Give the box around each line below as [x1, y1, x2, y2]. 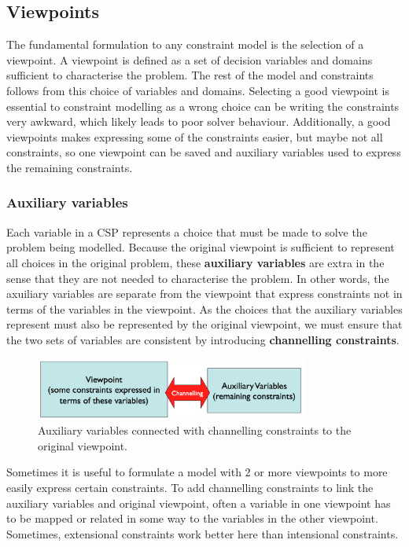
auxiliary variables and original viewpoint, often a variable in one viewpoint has [6, 494, 391, 511]
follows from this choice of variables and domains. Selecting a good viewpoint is [6, 82, 389, 98]
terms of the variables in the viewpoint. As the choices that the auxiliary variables [6, 300, 403, 317]
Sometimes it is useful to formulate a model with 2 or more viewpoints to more [6, 464, 388, 480]
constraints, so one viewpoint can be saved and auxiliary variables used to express [6, 144, 401, 160]
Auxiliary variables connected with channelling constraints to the [38, 422, 352, 439]
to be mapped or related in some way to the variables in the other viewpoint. [6, 510, 378, 527]
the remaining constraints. [6, 159, 133, 175]
